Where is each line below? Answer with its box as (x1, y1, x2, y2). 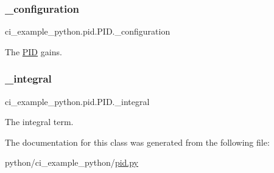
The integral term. (5, 115, 74, 128)
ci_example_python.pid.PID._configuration (5, 25, 170, 38)
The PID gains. (5, 45, 62, 58)
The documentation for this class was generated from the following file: (5, 135, 270, 148)
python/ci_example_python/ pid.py (5, 156, 139, 169)
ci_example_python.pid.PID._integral (5, 95, 150, 107)
